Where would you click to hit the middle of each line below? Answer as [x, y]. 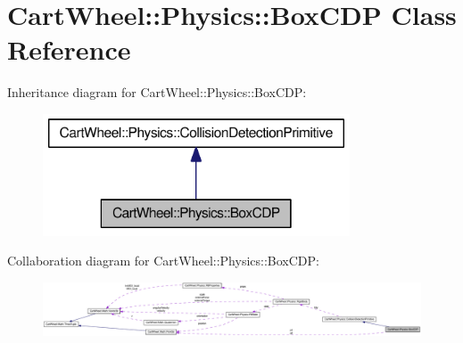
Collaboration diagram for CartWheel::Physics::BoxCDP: [163, 261]
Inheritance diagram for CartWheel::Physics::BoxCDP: [157, 92]
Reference [69, 49]
